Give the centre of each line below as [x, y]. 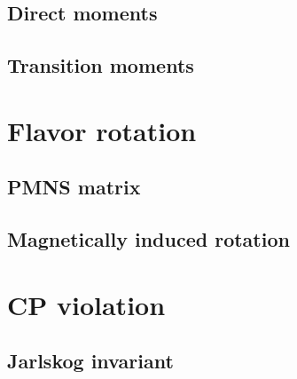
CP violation [86, 304]
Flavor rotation [102, 130]
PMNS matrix [74, 187]
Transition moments [101, 65]
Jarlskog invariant [90, 361]
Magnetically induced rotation [148, 239]
